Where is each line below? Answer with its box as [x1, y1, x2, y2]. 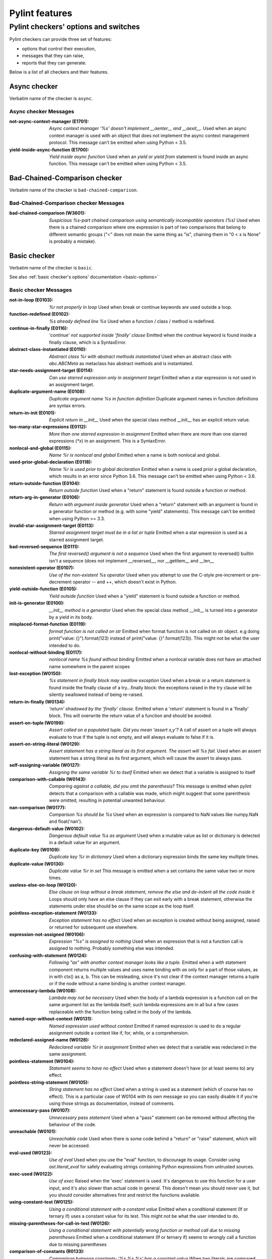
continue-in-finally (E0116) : [9, 325, 68, 331]
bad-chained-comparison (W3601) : [9, 210, 86, 216]
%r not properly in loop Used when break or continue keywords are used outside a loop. [49, 304, 232, 310]
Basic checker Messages [9, 287, 73, 294]
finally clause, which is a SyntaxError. [49, 339, 127, 345]
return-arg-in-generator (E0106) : [9, 494, 81, 501]
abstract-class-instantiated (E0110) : [9, 346, 87, 353]
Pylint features [9, 8, 73, 19]
